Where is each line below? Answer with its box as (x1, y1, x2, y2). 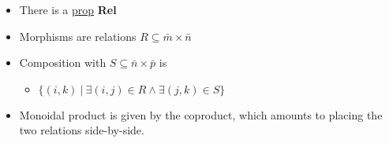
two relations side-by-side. (19, 122, 144, 138)
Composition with (19, 54, 107, 71)
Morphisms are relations (19, 27, 137, 44)
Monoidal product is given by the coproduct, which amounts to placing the (19, 106, 383, 123)
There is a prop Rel (19, 2, 117, 17)
